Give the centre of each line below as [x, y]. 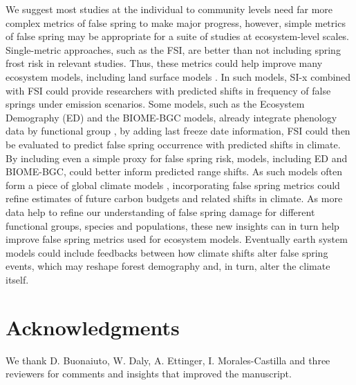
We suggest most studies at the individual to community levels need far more [169, 9]
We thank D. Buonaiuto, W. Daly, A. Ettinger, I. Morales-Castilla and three [168, 360]
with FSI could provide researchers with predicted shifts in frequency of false [168, 90]
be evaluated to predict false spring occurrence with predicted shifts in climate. [173, 144]
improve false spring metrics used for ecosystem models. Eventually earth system [177, 239]
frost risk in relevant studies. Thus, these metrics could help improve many [164, 63]
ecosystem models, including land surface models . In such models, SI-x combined [178, 76]
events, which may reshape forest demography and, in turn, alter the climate [168, 266]
